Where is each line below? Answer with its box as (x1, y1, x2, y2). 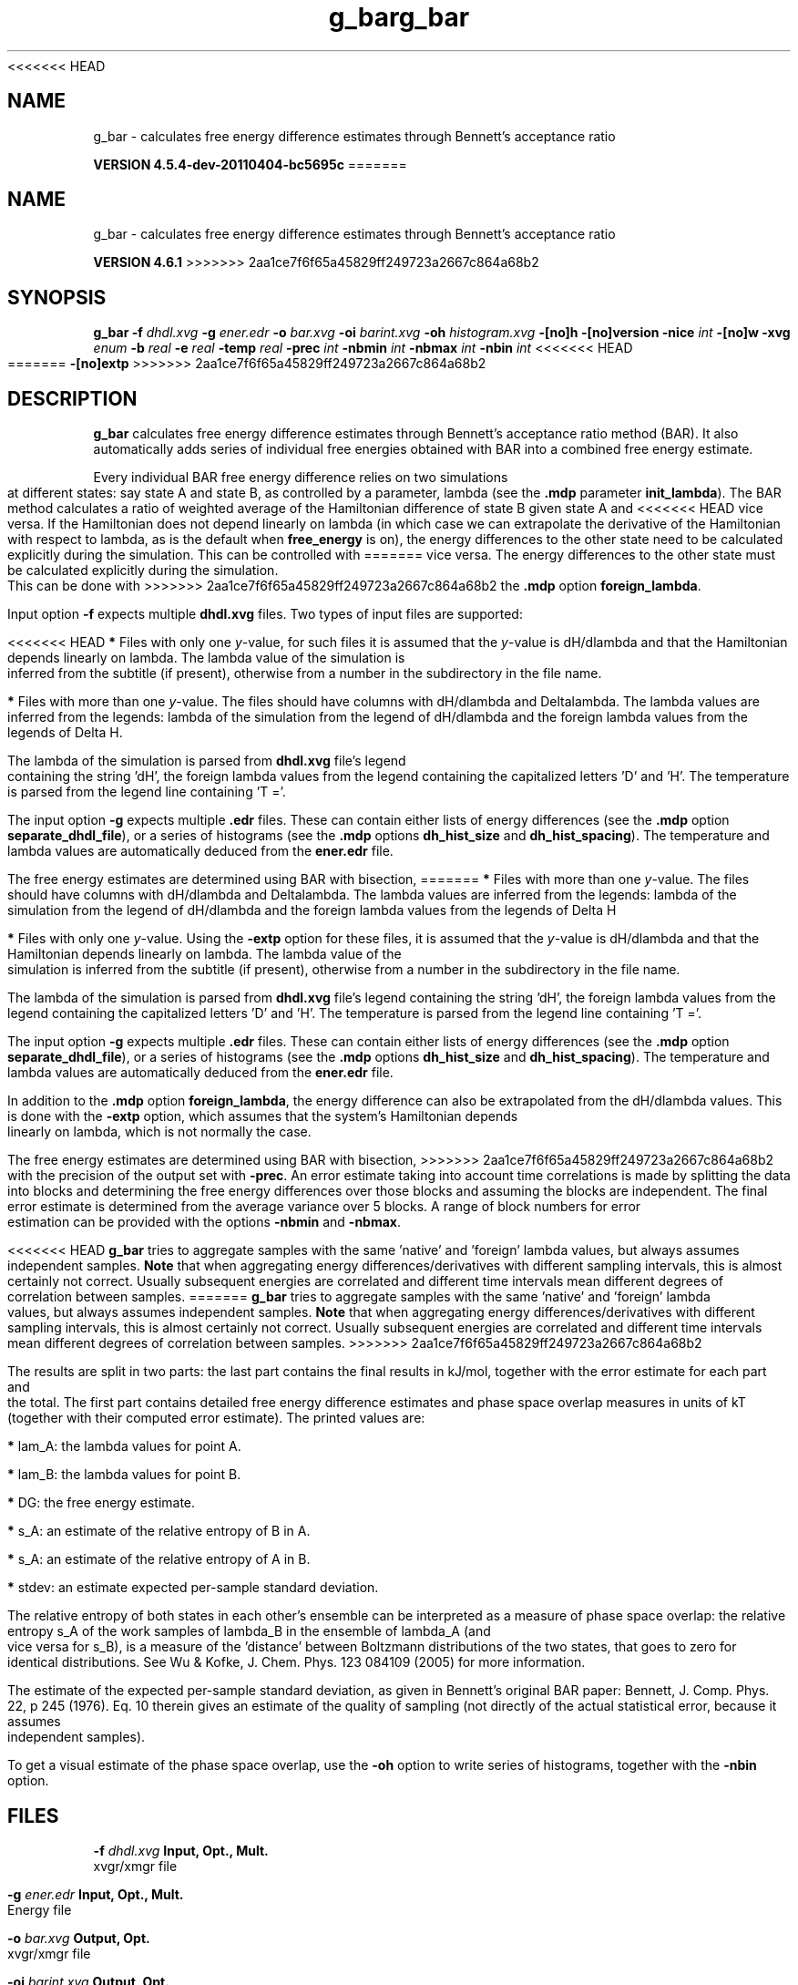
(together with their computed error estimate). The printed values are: (7, 1410, 425, 1426)
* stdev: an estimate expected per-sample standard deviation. (7, 1579, 379, 1596)
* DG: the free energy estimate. (7, 1495, 196, 1511)
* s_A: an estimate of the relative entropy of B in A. (7, 1523, 311, 1539)
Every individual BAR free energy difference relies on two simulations (93, 469, 508, 486)
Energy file (7, 1901, 72, 1918)
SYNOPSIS (7, 285, 107, 309)
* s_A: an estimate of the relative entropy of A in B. (7, 1551, 311, 1568)
